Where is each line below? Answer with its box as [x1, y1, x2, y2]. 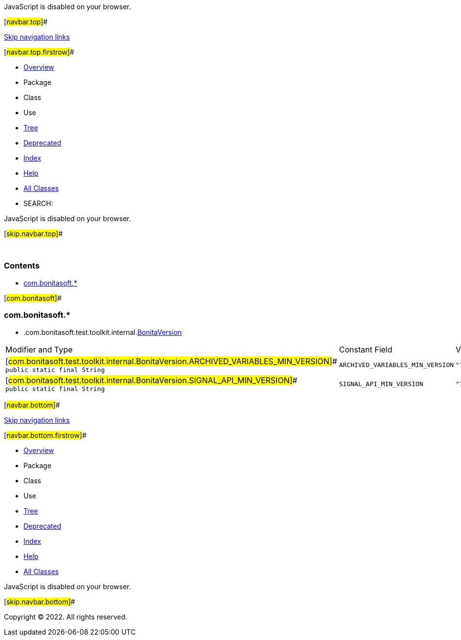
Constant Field [339, 344, 393, 354]
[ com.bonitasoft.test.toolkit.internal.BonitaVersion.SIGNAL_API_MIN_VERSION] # [5, 375, 297, 385]
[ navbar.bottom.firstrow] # [4, 431, 87, 439]
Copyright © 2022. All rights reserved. [4, 612, 127, 621]
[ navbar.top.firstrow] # [4, 48, 74, 56]
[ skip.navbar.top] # [4, 229, 63, 238]
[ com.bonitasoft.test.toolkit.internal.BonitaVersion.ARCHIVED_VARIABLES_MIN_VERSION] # [5, 356, 337, 366]
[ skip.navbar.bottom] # [4, 597, 75, 606]
